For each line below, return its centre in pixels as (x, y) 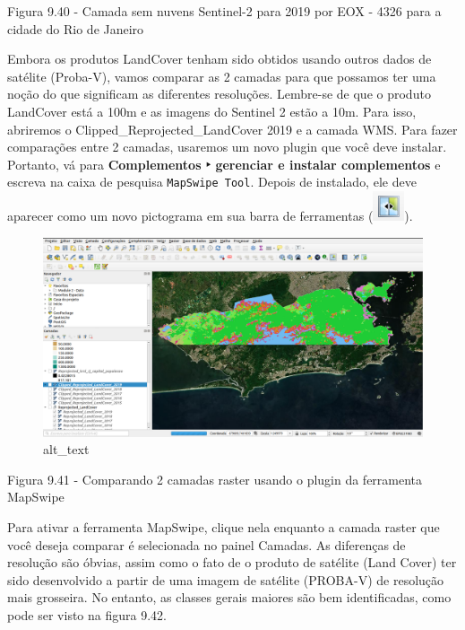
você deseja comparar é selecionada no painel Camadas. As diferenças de (207, 544)
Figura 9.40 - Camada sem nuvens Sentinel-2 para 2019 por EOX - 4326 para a (224, 11)
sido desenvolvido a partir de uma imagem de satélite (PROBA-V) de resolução (226, 579)
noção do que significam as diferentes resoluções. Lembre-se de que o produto (219, 94)
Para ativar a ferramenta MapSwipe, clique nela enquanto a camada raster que (224, 526)
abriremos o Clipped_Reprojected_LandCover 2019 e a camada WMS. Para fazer (232, 129)
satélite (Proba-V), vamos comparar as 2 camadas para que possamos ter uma (222, 76)
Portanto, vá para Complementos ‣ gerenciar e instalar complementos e (224, 164)
